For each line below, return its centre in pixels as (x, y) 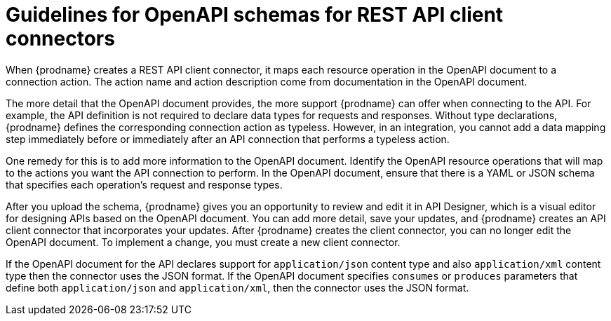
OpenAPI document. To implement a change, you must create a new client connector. (203, 242)
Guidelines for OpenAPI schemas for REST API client (255, 15)
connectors (60, 39)
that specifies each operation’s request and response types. (144, 184)
